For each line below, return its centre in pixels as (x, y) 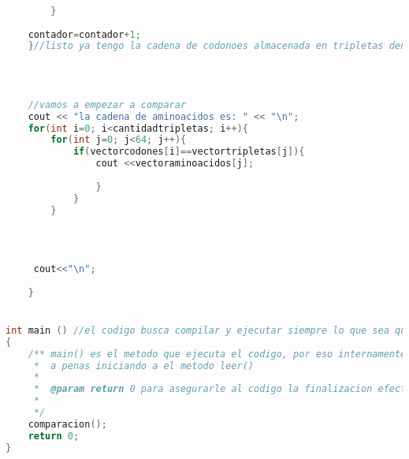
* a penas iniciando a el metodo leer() (143, 366)
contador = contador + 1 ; (84, 34)
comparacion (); (67, 424)
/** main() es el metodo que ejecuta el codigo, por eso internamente (217, 354)
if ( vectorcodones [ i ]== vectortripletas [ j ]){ (189, 152)
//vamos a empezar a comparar (107, 104)
